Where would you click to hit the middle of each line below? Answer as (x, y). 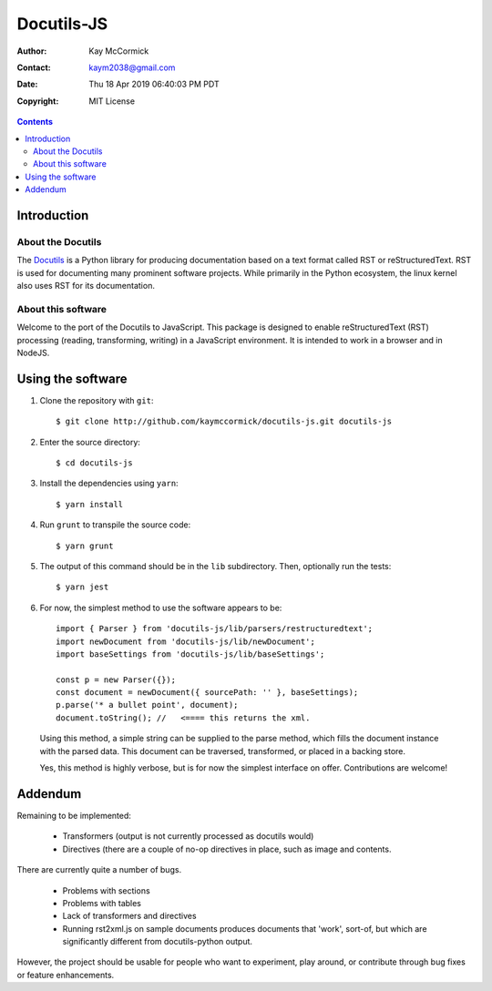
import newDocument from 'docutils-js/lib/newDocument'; (186, 641)
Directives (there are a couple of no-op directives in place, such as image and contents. (227, 849)
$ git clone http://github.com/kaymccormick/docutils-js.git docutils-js (224, 422)
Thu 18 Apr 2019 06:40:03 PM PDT (154, 84)
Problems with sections (106, 890)
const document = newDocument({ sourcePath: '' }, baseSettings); (207, 693)
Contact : (34, 67)
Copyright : (38, 101)
